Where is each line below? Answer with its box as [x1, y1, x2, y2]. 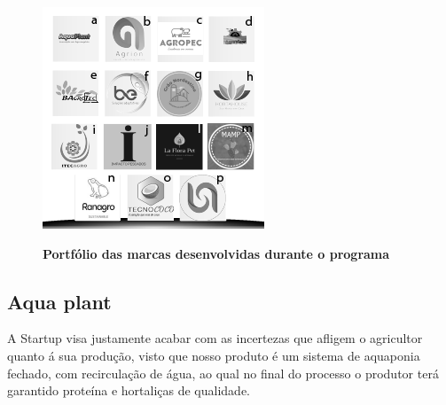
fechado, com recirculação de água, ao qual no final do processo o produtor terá [7, 363, 439, 382]
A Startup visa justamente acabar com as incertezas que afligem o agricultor [7, 329, 423, 347]
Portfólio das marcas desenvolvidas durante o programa [43, 244, 390, 262]
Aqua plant [7, 287, 112, 315]
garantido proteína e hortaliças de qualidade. [7, 381, 251, 400]
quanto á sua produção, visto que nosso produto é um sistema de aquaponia [7, 346, 420, 364]
